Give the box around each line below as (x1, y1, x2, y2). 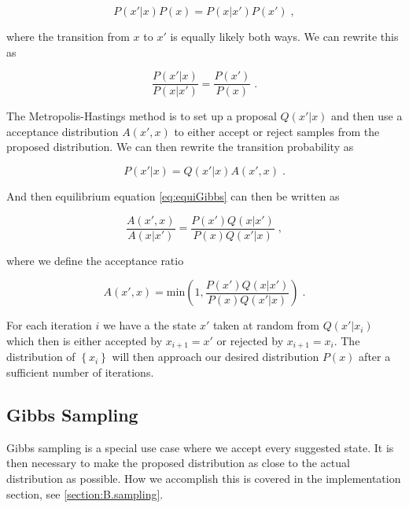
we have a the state (102, 317, 197, 333)
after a (359, 348, 391, 365)
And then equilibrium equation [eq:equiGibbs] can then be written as (6, 188, 340, 204)
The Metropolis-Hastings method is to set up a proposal (6, 108, 277, 124)
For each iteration (6, 317, 92, 333)
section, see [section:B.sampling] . (6, 485, 164, 502)
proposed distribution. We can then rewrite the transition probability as (6, 138, 354, 155)
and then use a (331, 108, 403, 124)
